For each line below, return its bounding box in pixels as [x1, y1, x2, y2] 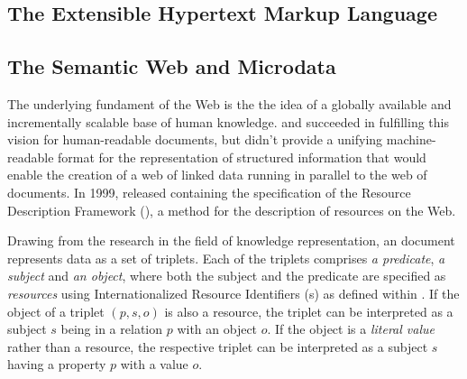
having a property [7, 355, 106, 374]
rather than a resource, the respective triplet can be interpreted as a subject [7, 337, 428, 356]
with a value [120, 355, 188, 374]
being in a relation [60, 319, 163, 338]
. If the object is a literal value [267, 319, 435, 338]
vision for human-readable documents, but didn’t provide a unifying [7, 130, 383, 149]
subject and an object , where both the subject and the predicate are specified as [7, 266, 446, 285]
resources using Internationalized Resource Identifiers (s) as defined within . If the [7, 283, 460, 302]
